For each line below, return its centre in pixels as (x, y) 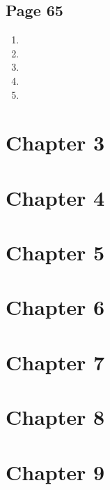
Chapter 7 (55, 362)
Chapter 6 (55, 307)
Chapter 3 (55, 142)
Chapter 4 (55, 197)
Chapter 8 (55, 417)
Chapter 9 (55, 471)
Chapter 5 (55, 252)
